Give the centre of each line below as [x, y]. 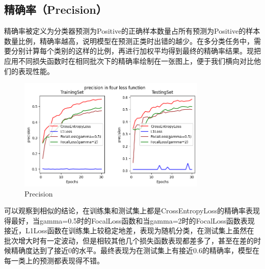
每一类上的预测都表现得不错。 [54, 261]
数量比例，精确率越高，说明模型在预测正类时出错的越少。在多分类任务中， [129, 41]
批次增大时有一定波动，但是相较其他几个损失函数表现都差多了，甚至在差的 [129, 240]
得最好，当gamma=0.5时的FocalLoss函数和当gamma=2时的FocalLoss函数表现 [129, 220]
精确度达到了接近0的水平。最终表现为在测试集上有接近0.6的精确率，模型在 [135, 250]
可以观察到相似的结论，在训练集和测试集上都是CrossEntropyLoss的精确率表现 [132, 211]
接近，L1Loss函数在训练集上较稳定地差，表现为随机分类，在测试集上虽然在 [129, 230]
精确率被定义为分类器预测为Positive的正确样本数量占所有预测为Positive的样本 [132, 31]
